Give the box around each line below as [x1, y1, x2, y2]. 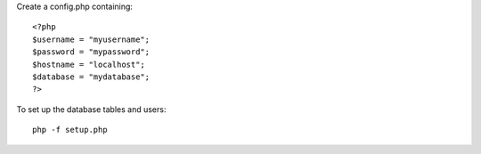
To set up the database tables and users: [16, 103, 167, 115]
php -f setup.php [32, 125, 108, 135]
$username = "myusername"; [32, 34, 151, 45]
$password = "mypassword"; [32, 47, 151, 57]
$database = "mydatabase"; [32, 71, 151, 82]
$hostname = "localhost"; [32, 59, 146, 69]
